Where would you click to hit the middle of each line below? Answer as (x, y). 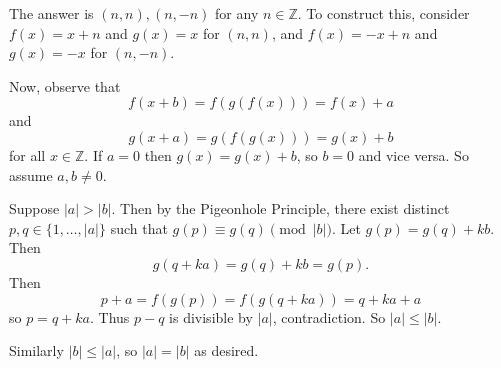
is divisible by (211, 316)
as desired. (226, 350)
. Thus (109, 316)
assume (31, 174)
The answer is (51, 13)
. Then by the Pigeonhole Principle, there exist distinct (280, 208)
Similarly (36, 350)
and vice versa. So (413, 154)
